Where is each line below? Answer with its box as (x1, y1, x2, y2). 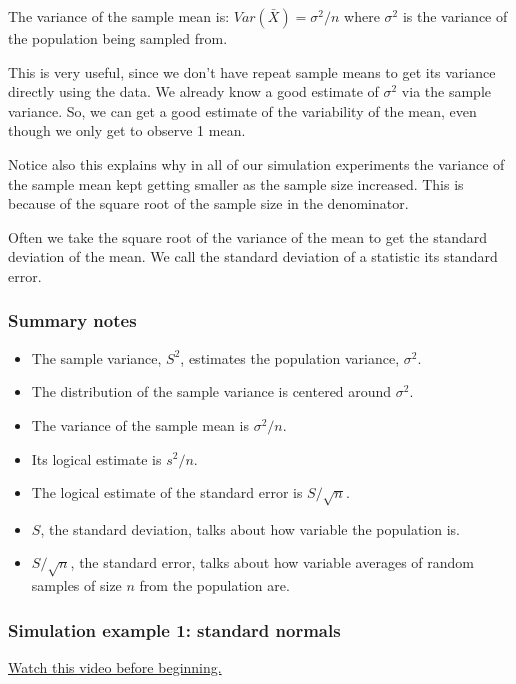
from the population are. (139, 575, 290, 596)
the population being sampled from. (8, 28, 228, 48)
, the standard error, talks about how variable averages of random (70, 552, 474, 573)
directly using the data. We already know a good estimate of (8, 81, 379, 102)
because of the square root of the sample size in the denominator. (8, 193, 409, 214)
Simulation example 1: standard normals (8, 617, 341, 642)
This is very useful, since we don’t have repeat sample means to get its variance (8, 61, 496, 82)
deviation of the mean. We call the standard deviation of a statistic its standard (8, 246, 498, 267)
